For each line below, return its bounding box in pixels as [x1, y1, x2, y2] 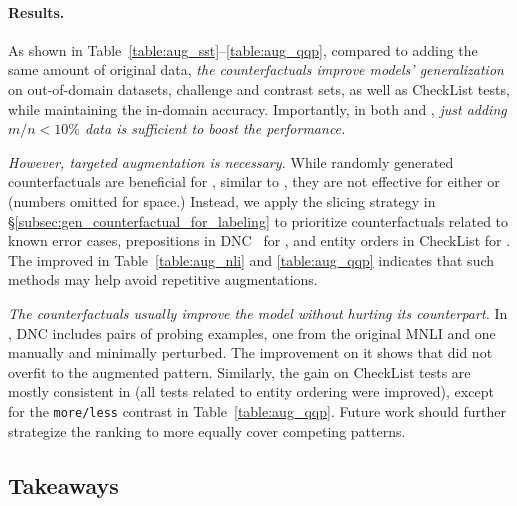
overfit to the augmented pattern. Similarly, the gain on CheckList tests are [8, 361, 471, 382]
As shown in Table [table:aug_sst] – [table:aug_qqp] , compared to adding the [8, 39, 478, 60]
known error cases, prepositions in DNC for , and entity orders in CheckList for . [8, 230, 511, 251]
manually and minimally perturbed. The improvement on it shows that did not [8, 342, 493, 363]
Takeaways [8, 469, 119, 500]
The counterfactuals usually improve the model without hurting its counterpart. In [8, 302, 508, 323]
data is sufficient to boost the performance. [85, 118, 346, 139]
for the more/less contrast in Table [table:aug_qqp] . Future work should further [8, 400, 506, 421]
